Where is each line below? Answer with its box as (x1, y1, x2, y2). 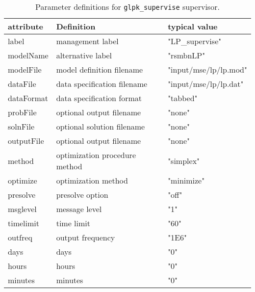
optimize (8, 175, 37, 186)
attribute (8, 21, 43, 32)
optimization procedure (56, 149, 136, 160)
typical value (168, 21, 218, 32)
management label (56, 35, 119, 47)
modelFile (8, 64, 42, 75)
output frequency (56, 232, 115, 243)
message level (56, 203, 102, 214)
